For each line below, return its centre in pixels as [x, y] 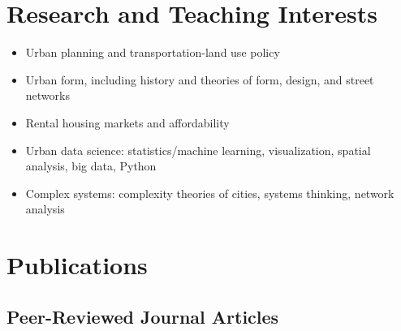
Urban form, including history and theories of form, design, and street [200, 79]
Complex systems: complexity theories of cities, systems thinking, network [210, 193]
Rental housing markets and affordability [127, 122]
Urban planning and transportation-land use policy [153, 52]
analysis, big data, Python [91, 166]
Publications [77, 265]
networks [47, 95]
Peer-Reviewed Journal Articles [143, 316]
